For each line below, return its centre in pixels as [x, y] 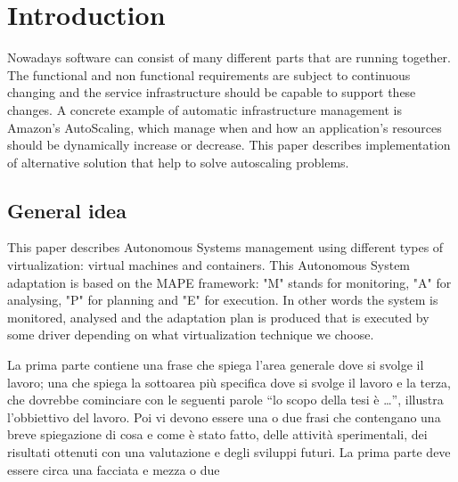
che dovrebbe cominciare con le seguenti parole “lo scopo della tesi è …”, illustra [225, 400]
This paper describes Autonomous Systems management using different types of [225, 247]
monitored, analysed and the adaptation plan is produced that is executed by [218, 317]
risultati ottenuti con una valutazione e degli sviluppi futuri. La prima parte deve [229, 452]
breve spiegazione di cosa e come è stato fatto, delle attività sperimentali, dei [217, 434]
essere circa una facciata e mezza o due [114, 469]
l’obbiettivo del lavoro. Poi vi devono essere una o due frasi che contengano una [224, 417]
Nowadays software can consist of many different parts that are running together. [229, 57]
